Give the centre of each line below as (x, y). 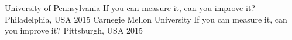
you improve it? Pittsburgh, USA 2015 (74, 30)
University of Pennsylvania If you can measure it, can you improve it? (130, 8)
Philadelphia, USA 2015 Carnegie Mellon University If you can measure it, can (146, 19)
